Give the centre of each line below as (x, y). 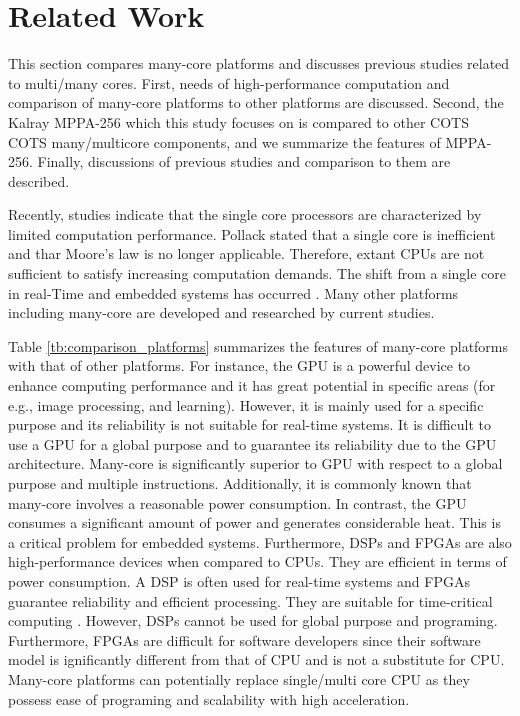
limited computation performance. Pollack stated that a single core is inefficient (252, 233)
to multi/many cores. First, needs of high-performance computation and (229, 82)
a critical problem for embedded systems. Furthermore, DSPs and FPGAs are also (260, 541)
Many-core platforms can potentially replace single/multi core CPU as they (239, 678)
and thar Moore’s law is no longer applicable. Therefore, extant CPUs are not (246, 253)
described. (39, 180)
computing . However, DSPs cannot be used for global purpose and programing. (253, 620)
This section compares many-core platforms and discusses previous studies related (259, 63)
